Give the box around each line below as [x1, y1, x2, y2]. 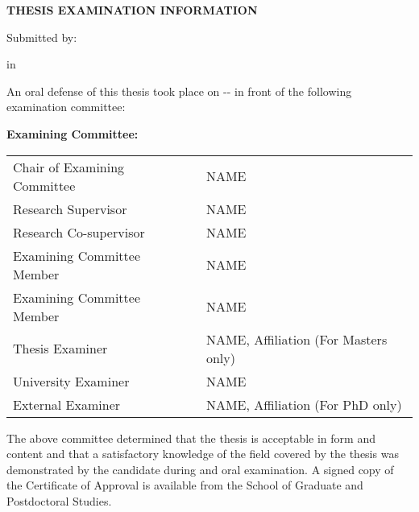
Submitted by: [6, 28, 77, 45]
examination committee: [6, 98, 126, 115]
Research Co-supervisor [13, 222, 145, 242]
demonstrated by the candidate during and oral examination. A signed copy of [6, 460, 394, 477]
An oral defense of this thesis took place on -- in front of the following [6, 82, 352, 99]
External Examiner [13, 394, 121, 414]
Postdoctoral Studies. [6, 492, 112, 509]
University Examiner [13, 371, 130, 390]
